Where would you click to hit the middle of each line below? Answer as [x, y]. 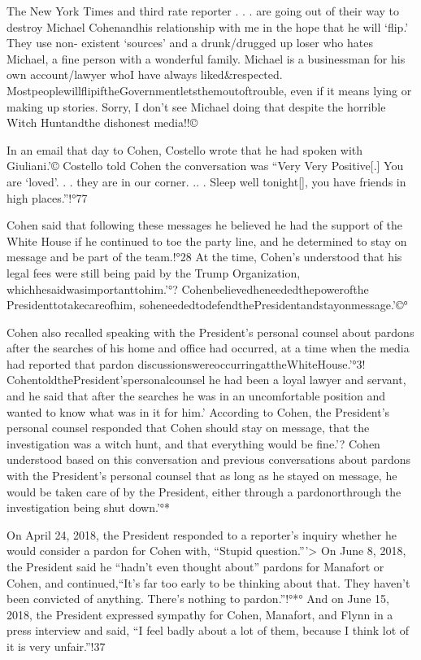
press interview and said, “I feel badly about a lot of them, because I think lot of [208, 630]
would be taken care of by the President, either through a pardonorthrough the [204, 491]
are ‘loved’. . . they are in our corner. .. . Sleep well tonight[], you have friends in [206, 181]
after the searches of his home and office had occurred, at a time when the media [208, 348]
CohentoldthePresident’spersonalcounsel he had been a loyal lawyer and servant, [206, 380]
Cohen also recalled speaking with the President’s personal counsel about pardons [210, 332]
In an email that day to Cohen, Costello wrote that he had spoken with [185, 149]
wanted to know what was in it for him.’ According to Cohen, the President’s [198, 411]
